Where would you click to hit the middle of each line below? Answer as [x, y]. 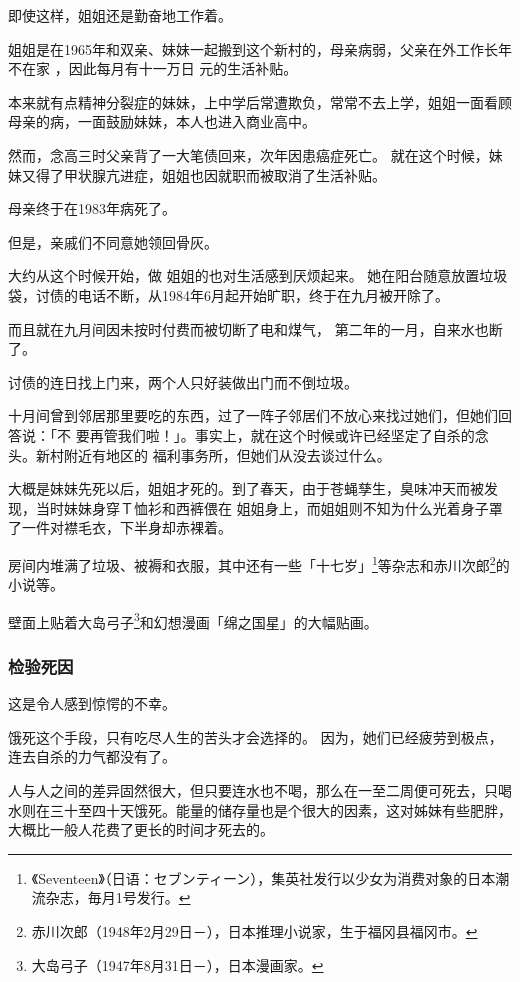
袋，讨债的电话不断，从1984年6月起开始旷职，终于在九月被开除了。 [228, 294]
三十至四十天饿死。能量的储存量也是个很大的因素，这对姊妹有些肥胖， [280, 809]
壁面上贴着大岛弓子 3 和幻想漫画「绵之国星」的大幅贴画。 [193, 620]
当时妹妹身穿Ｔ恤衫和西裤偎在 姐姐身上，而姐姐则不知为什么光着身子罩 [269, 507]
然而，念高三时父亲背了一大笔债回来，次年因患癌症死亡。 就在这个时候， [248, 154]
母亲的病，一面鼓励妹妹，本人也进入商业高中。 [162, 121]
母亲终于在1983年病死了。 [92, 208]
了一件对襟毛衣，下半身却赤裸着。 [120, 527]
